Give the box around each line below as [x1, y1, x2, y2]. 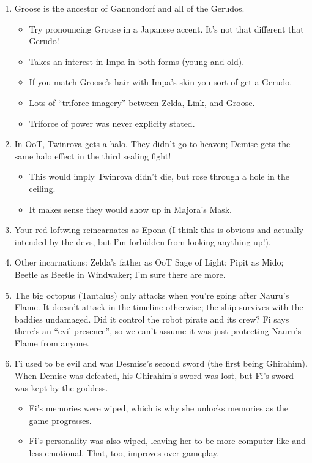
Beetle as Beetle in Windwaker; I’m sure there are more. [14, 267, 226, 280]
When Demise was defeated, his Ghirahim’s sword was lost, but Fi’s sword [14, 369, 294, 382]
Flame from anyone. [14, 336, 89, 349]
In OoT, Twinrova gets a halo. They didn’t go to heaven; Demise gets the [14, 137, 291, 150]
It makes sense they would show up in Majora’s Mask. [29, 202, 232, 215]
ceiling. [29, 182, 56, 194]
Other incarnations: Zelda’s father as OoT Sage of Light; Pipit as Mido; [14, 256, 284, 269]
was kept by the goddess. [14, 381, 108, 394]
